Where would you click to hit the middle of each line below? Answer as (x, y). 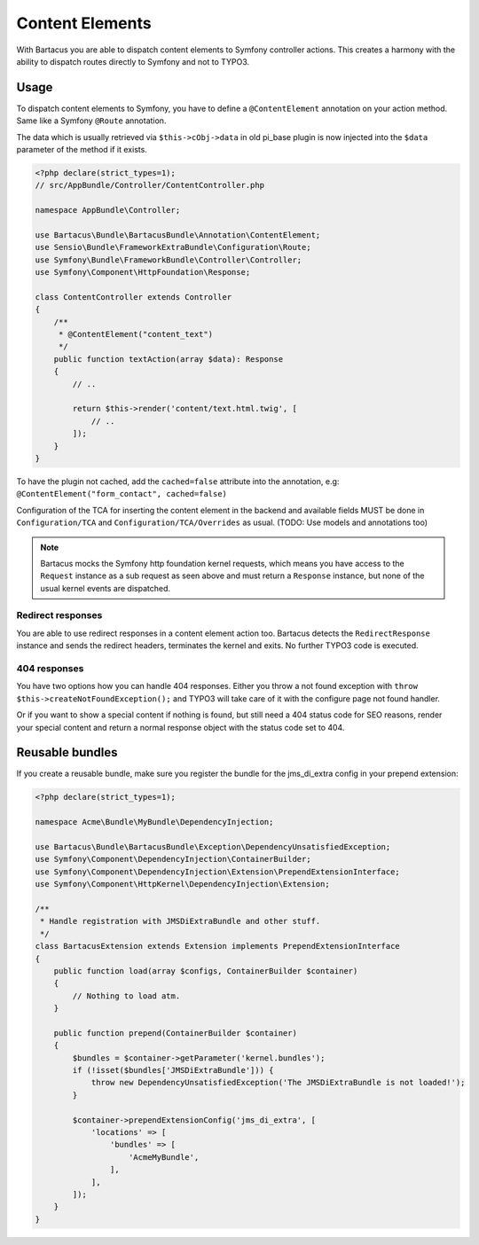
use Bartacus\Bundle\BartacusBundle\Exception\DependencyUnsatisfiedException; (213, 847)
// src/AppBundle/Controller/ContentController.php (150, 185)
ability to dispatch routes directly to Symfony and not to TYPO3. (133, 61)
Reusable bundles (67, 752)
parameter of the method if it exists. (82, 150)
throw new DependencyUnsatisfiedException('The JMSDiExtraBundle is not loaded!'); (278, 1083)
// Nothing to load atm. (126, 996)
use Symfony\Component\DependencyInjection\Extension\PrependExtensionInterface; (218, 872)
